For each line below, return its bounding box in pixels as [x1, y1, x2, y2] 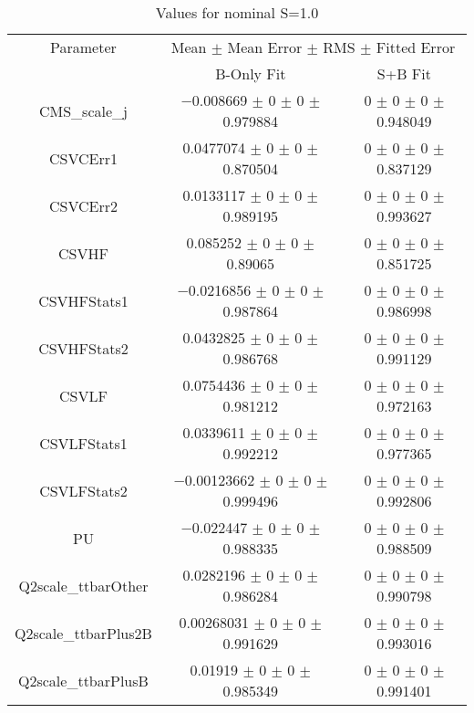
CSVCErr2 [48, 194, 118, 216]
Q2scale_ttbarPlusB [18, 669, 149, 691]
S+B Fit [376, 63, 431, 84]
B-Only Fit [215, 63, 286, 84]
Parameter [50, 37, 117, 58]
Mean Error [227, 37, 303, 58]
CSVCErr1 [48, 147, 118, 169]
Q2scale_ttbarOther [18, 574, 149, 596]
